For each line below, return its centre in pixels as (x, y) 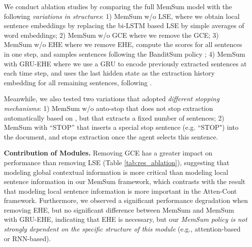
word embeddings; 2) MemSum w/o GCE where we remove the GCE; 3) (111, 35)
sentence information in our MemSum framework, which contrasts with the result (125, 181)
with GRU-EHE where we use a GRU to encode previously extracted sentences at (126, 63)
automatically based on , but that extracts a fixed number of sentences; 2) (114, 117)
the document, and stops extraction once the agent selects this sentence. (111, 136)
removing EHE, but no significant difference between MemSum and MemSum (119, 209)
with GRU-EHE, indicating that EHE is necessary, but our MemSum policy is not (126, 219)
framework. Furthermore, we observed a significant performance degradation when (126, 200)
